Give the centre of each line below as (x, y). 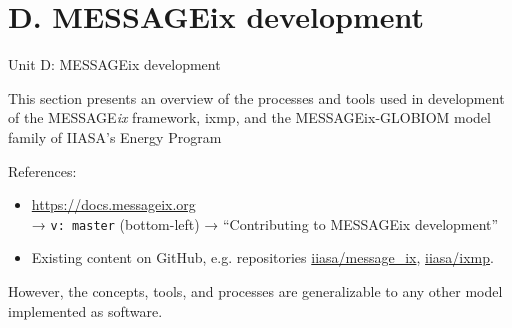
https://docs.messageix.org (113, 204)
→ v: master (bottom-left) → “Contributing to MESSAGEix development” (265, 223)
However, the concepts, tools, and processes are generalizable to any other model (255, 290)
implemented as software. (85, 310)
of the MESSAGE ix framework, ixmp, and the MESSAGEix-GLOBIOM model (249, 117)
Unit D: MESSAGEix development (114, 64)
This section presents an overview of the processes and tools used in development (256, 97)
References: (42, 170)
